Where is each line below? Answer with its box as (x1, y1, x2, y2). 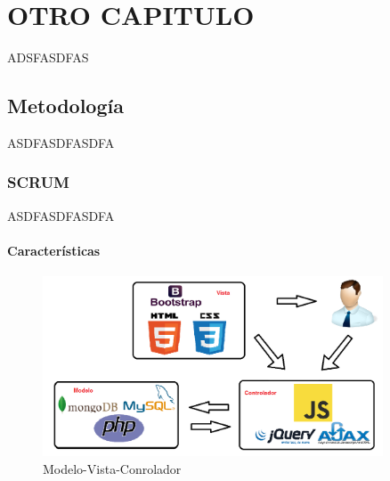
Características (7, 240, 101, 259)
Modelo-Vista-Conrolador (43, 460, 182, 478)
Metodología (7, 92, 124, 119)
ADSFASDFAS (7, 48, 89, 67)
